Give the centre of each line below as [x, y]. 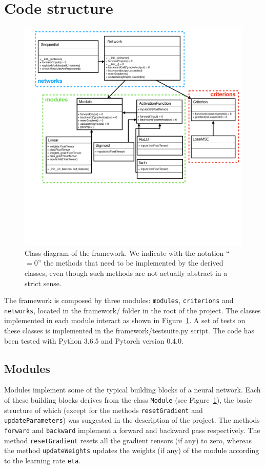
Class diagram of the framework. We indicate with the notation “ [127, 252]
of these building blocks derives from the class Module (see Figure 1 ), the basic [128, 399]
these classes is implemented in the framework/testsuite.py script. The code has [129, 330]
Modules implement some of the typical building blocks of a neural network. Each [132, 390]
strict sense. [43, 283]
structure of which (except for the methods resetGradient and [104, 410]
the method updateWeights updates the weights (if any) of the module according [132, 450]
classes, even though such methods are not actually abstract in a [126, 273]
